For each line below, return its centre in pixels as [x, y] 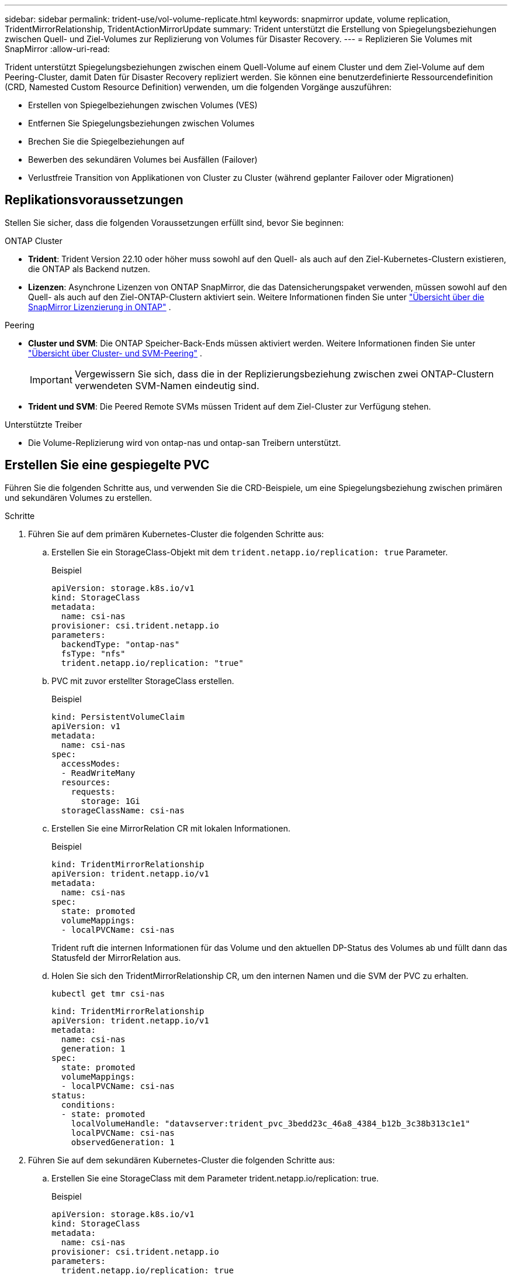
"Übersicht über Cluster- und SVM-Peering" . [115, 353]
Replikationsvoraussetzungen [94, 200]
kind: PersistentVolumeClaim [118, 717]
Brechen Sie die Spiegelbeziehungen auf [106, 141]
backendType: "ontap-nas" [120, 644]
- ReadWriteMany [98, 773]
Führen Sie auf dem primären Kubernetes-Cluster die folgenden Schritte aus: [176, 534]
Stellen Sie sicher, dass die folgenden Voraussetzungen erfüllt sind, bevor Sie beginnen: [174, 222]
